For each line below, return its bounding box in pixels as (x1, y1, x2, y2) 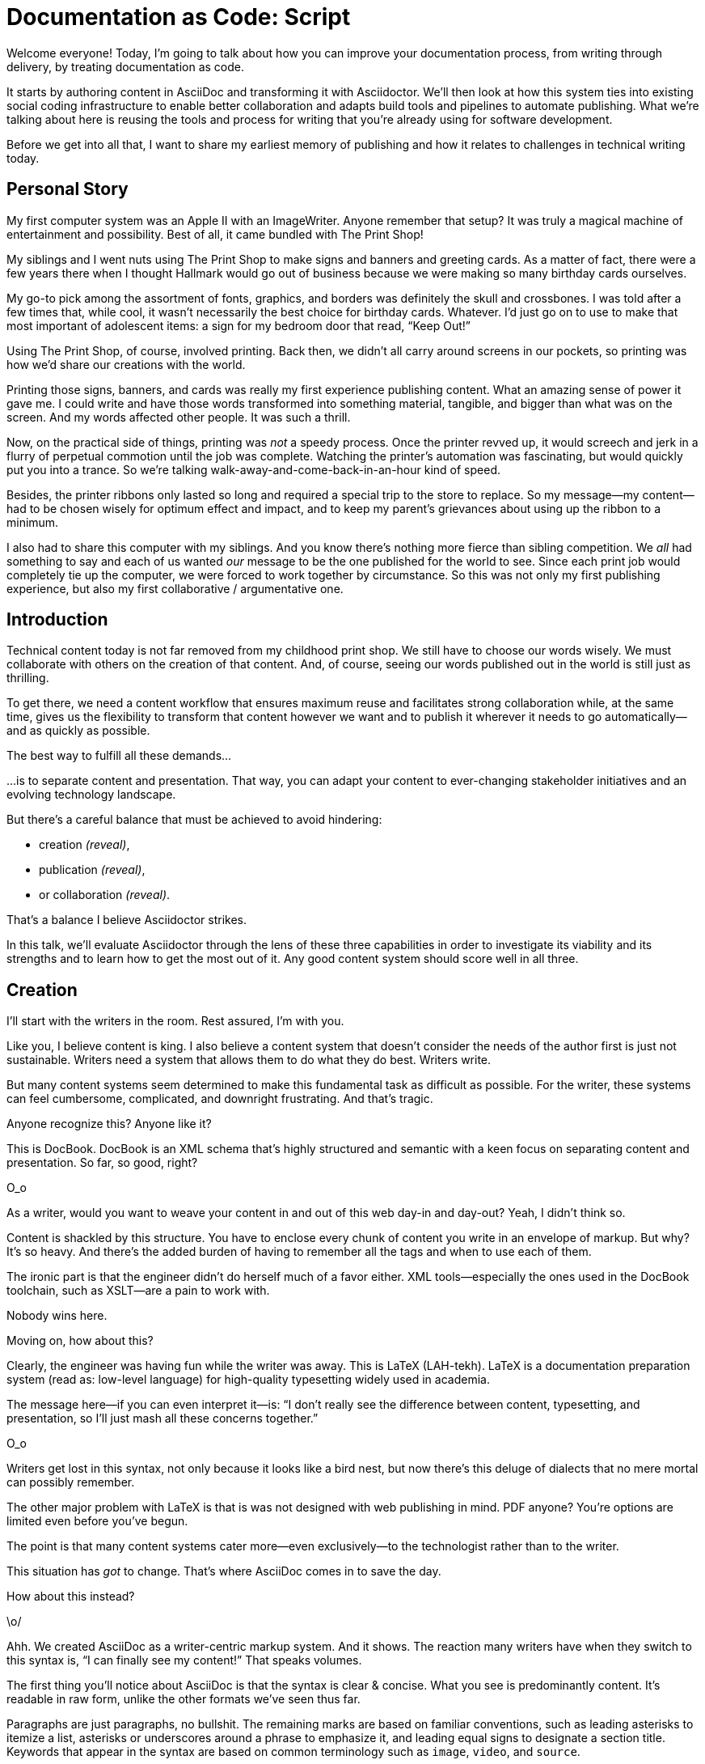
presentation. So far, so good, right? (6, 1156, 198, 1170)
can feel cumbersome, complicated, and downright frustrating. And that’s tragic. (6, 1092, 433, 1106)
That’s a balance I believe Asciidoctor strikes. (6, 913, 247, 927)
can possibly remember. (6, 1475, 135, 1490)
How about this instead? (6, 1589, 135, 1604)
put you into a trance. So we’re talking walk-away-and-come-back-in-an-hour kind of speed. (6, 462, 501, 477)
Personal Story (6, 179, 129, 200)
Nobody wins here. (6, 1308, 108, 1323)
